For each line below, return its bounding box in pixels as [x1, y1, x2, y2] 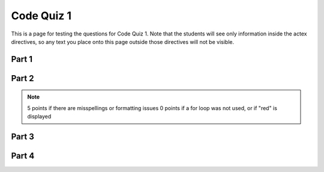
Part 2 [11, 73, 34, 84]
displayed [27, 113, 52, 120]
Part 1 [11, 54, 33, 64]
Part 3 [11, 131, 34, 141]
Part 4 [11, 150, 35, 161]
